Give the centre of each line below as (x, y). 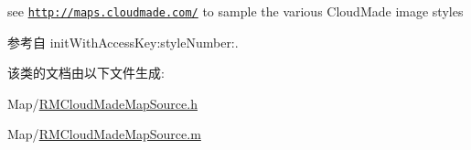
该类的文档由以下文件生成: (86, 73)
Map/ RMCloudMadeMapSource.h (102, 103)
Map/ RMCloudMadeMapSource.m (104, 134)
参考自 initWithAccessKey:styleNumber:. (123, 42)
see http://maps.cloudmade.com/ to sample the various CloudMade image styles (235, 11)
